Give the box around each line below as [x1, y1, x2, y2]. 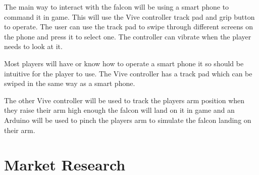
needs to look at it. [4, 41, 63, 52]
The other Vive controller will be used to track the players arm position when [4, 95, 245, 105]
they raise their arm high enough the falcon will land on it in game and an [4, 105, 235, 115]
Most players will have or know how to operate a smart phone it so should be [4, 58, 244, 68]
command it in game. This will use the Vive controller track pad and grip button [4, 11, 255, 22]
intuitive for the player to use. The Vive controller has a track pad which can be [4, 68, 252, 78]
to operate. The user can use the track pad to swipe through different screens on [4, 21, 253, 32]
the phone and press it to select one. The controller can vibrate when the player [4, 31, 251, 41]
